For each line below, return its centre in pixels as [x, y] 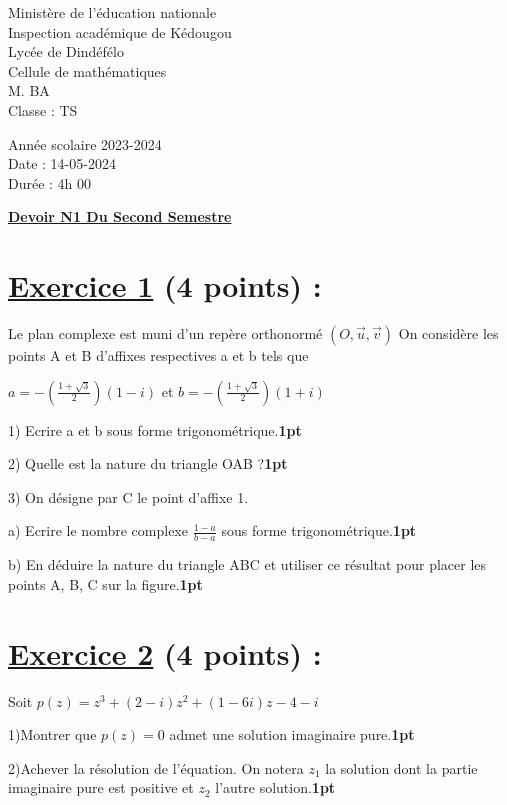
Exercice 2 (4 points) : [165, 652]
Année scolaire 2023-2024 [85, 143]
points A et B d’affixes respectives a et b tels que [158, 355]
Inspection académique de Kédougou [120, 31]
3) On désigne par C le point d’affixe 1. [128, 496]
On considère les [448, 333]
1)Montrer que [52, 734]
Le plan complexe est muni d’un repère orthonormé [165, 333]
